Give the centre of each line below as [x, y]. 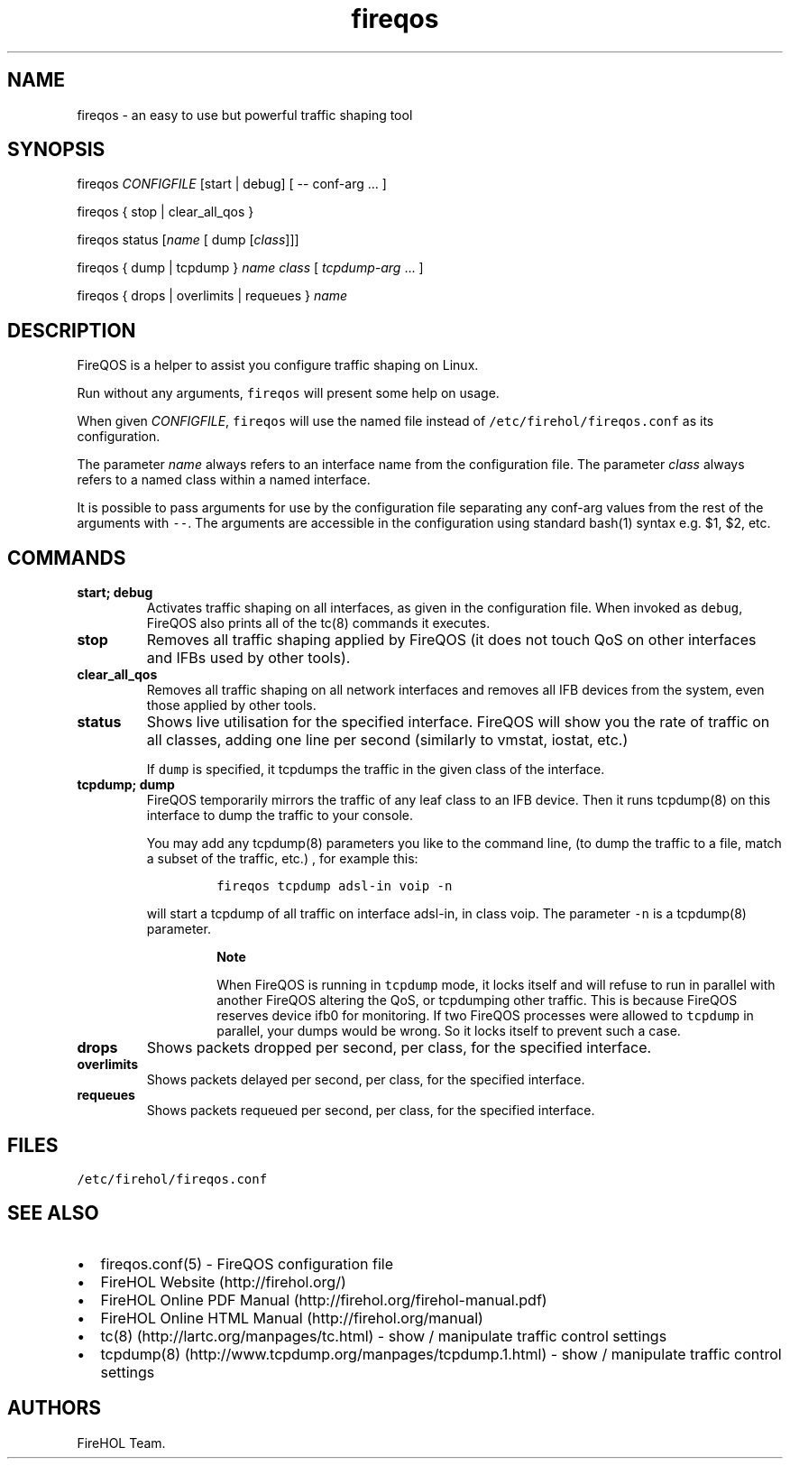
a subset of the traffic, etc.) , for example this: [282, 859]
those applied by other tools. [231, 705]
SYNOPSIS [56, 150]
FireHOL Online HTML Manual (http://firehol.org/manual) [292, 1318]
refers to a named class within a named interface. [224, 480]
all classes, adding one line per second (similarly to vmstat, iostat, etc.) [387, 740]
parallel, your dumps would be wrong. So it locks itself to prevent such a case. [449, 1031]
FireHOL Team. [121, 1443]
